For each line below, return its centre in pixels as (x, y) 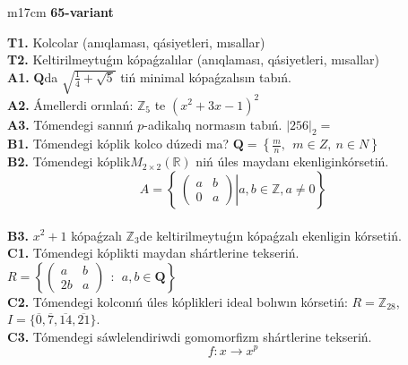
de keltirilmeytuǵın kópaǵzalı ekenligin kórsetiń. (270, 235)
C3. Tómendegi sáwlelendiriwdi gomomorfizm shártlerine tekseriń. (190, 336)
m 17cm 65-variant (61, 12)
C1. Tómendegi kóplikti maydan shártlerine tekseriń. (153, 253)
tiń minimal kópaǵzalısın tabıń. (206, 76)
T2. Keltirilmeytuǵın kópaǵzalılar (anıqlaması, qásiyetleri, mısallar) (193, 59)
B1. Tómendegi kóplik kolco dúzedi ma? (118, 144)
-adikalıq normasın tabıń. (213, 124)
